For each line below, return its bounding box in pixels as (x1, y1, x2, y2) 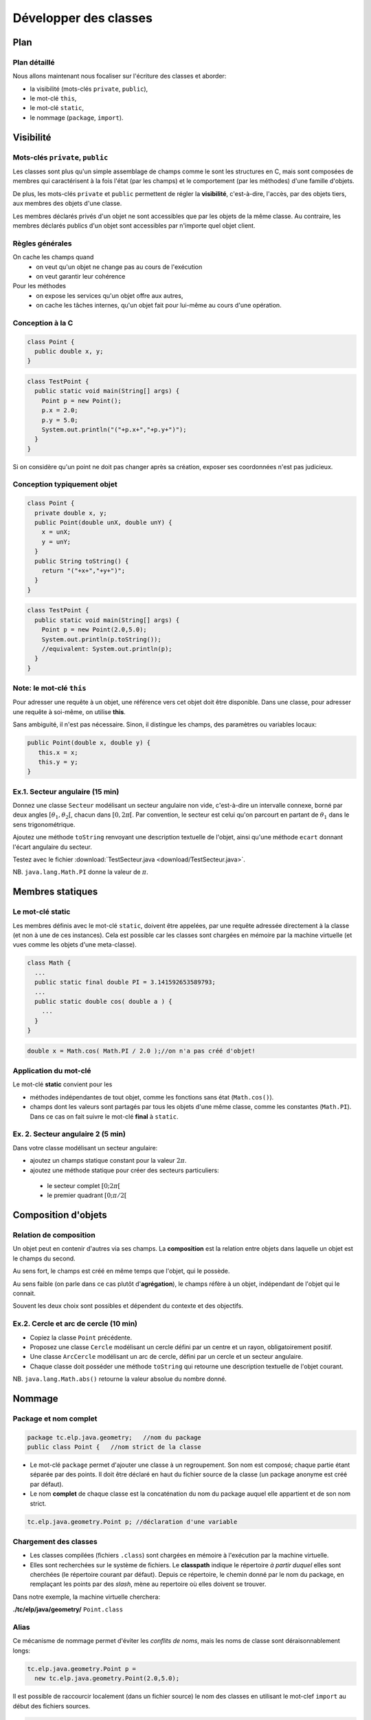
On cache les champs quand (12, 253, 94, 261)
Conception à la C (12, 318, 74, 327)
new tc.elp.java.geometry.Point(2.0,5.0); (34, 1675, 180, 1682)
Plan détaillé (12, 57, 55, 67)
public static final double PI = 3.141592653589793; (34, 978, 216, 987)
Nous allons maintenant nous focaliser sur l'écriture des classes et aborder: (12, 72, 227, 80)
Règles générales (12, 238, 72, 248)
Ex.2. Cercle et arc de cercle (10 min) (12, 1319, 137, 1329)
